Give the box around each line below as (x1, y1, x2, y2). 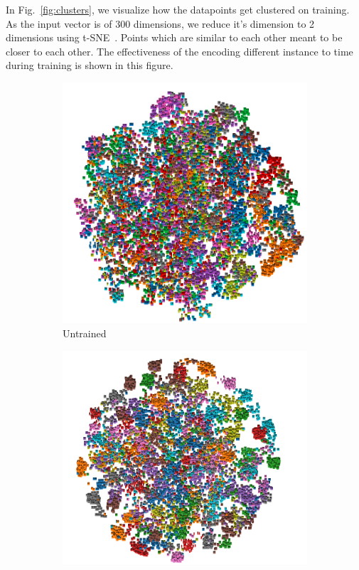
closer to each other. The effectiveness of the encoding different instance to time (6, 43, 353, 58)
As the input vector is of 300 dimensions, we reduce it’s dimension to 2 (6, 16, 315, 31)
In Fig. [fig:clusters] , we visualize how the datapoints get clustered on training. (6, 2, 350, 16)
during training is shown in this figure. (6, 58, 173, 73)
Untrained (63, 326, 107, 341)
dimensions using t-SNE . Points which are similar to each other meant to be (6, 30, 343, 45)
